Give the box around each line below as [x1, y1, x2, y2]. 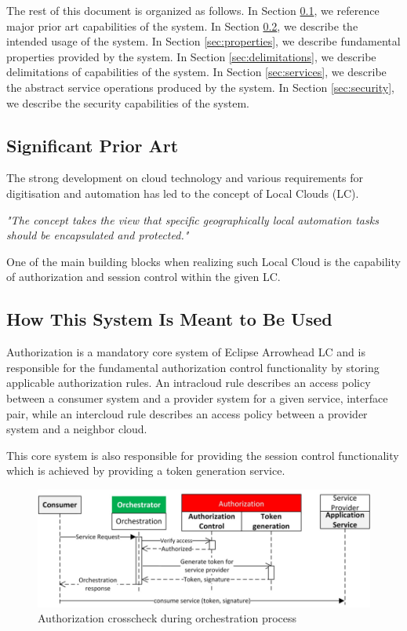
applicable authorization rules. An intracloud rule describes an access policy [6, 374, 371, 391]
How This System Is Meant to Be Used [6, 307, 333, 331]
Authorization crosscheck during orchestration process [38, 610, 297, 626]
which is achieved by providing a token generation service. [6, 462, 285, 479]
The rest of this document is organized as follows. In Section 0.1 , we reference [6, 2, 380, 18]
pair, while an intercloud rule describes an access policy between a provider [6, 405, 368, 421]
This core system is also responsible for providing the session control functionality [6, 447, 399, 463]
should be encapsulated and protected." [6, 227, 189, 243]
